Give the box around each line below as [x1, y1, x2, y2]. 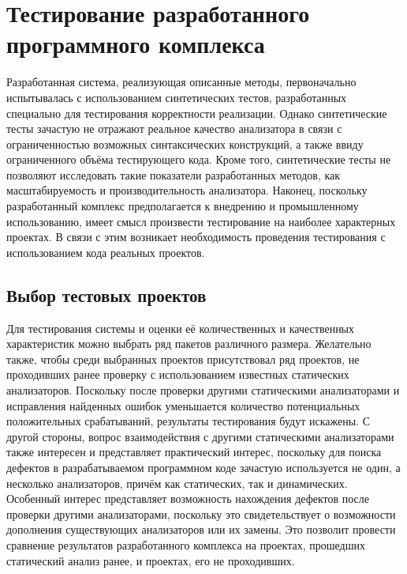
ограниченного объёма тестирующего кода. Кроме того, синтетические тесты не [6, 151, 391, 168]
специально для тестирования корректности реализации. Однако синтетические [6, 104, 387, 121]
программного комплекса [6, 28, 265, 60]
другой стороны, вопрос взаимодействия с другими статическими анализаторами [6, 428, 394, 444]
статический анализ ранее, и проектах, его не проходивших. [6, 552, 295, 568]
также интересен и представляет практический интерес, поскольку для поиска [6, 444, 382, 460]
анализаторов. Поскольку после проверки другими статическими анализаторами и [6, 382, 400, 398]
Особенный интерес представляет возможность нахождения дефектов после [6, 490, 370, 507]
